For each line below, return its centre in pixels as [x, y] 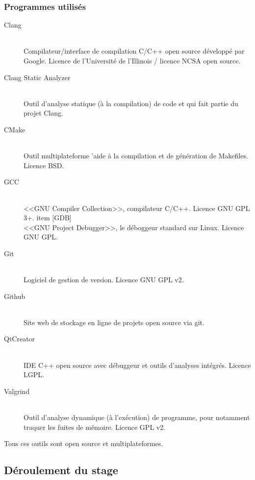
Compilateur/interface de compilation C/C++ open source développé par [134, 51]
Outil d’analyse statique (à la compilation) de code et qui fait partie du [131, 103]
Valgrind [17, 391]
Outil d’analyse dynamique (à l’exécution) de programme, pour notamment [137, 417]
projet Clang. [43, 113]
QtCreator [20, 339]
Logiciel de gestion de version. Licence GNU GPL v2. [104, 280]
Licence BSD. [44, 165]
